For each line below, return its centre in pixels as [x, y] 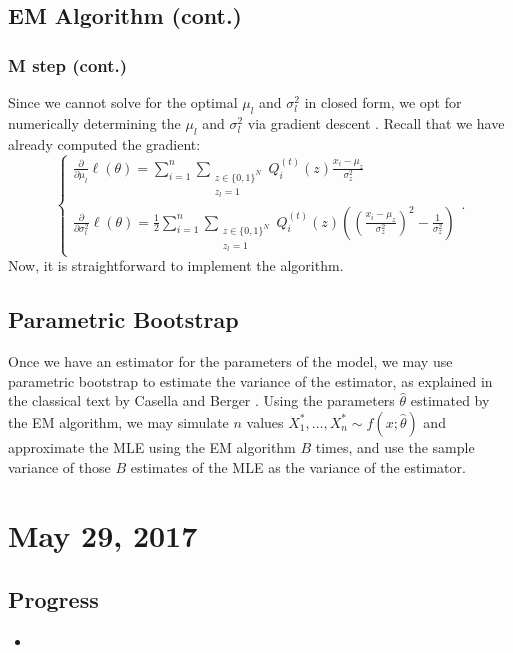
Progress [53, 598]
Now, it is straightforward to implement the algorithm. [176, 265]
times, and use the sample [395, 446]
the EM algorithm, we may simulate [118, 421]
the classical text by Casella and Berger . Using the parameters [201, 400]
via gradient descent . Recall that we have [376, 122]
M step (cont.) [68, 64]
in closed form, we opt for [383, 102]
